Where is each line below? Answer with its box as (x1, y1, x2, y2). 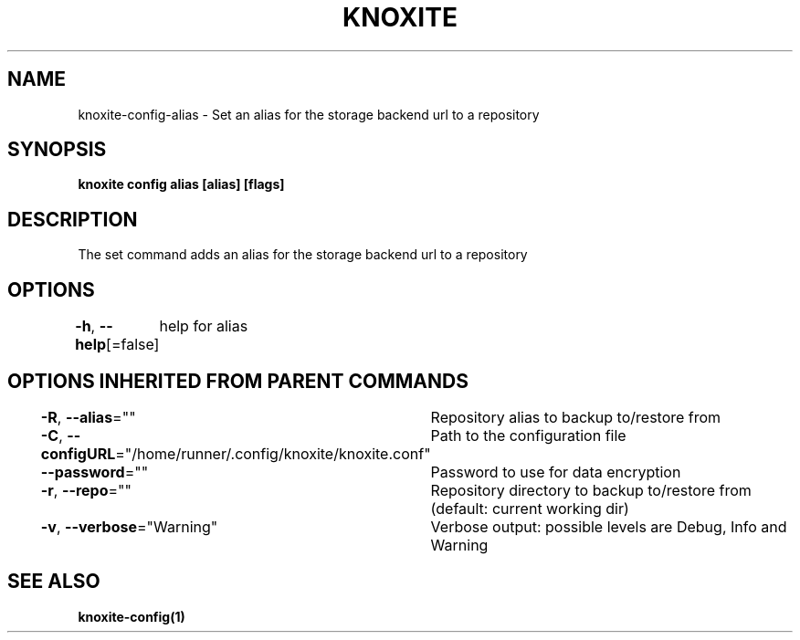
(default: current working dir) (430, 498, 629, 518)
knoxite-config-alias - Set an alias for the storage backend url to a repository (78, 106, 540, 122)
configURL (40, 444, 116, 463)
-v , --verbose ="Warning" (40, 517, 218, 536)
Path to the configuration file (430, 425, 626, 445)
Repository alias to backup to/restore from (430, 407, 721, 426)
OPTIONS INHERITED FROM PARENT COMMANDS (7, 369, 468, 393)
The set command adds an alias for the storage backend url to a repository (78, 247, 528, 263)
